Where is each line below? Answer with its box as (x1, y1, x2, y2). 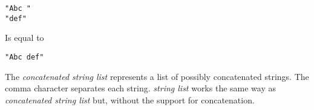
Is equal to (5, 31, 44, 44)
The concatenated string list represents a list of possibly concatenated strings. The (5, 70, 309, 82)
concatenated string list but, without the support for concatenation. (5, 93, 255, 106)
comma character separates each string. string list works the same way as (5, 82, 276, 94)
